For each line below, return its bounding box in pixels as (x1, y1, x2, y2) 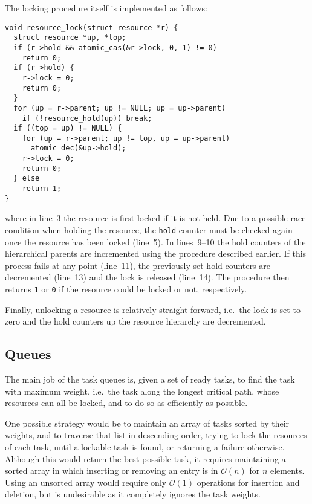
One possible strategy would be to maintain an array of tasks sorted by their (5, 416, 290, 429)
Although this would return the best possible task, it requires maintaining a (5, 452, 286, 465)
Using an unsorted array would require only (5, 476, 167, 488)
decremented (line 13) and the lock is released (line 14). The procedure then (5, 271, 290, 283)
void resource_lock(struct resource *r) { (5, 23, 178, 32)
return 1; (22, 184, 62, 193)
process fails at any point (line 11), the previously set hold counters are (5, 259, 270, 271)
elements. (270, 464, 305, 477)
